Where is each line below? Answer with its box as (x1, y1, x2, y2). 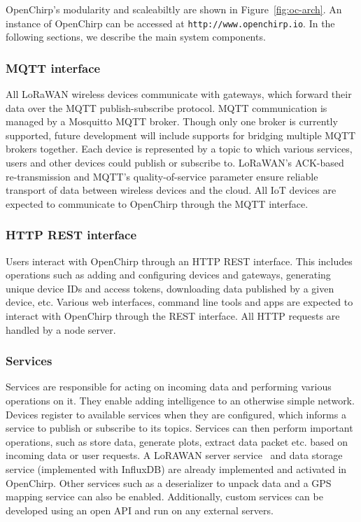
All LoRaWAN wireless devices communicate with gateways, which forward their (6, 87, 352, 101)
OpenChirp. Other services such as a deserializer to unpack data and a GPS (6, 475, 332, 490)
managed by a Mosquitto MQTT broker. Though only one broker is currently (6, 114, 338, 129)
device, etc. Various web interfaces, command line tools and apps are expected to (6, 295, 353, 309)
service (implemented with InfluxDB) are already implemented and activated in (6, 461, 347, 476)
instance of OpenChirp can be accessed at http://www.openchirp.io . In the (6, 15, 335, 30)
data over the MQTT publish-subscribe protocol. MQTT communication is (6, 100, 327, 115)
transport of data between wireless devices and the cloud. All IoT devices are (6, 183, 337, 197)
